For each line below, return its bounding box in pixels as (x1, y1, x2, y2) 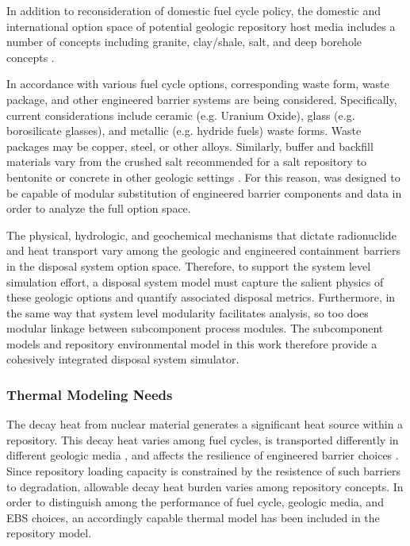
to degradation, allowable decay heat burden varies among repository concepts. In (6, 478, 404, 494)
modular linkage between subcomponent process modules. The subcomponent (6, 320, 384, 336)
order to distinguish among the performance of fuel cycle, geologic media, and (6, 494, 384, 510)
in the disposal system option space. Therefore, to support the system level (6, 257, 371, 274)
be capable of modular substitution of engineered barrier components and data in (6, 184, 402, 201)
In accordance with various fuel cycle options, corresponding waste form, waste (6, 75, 389, 92)
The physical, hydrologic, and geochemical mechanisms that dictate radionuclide (6, 226, 397, 243)
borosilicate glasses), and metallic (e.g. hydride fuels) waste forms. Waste (6, 122, 362, 139)
